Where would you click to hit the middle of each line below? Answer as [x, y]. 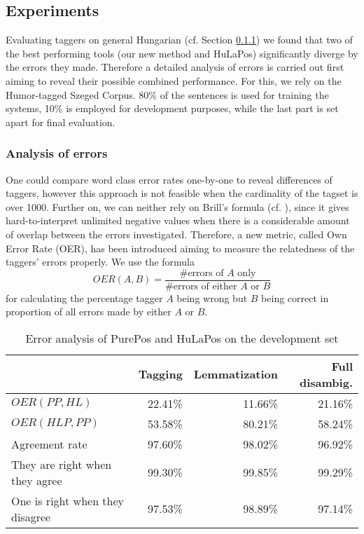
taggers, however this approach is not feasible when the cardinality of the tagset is [182, 193]
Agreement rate [49, 444]
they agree [37, 480]
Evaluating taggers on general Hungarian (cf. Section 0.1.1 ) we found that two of [179, 40]
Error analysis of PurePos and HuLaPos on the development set [182, 338]
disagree [31, 516]
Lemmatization [236, 374]
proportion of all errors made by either [89, 311]
